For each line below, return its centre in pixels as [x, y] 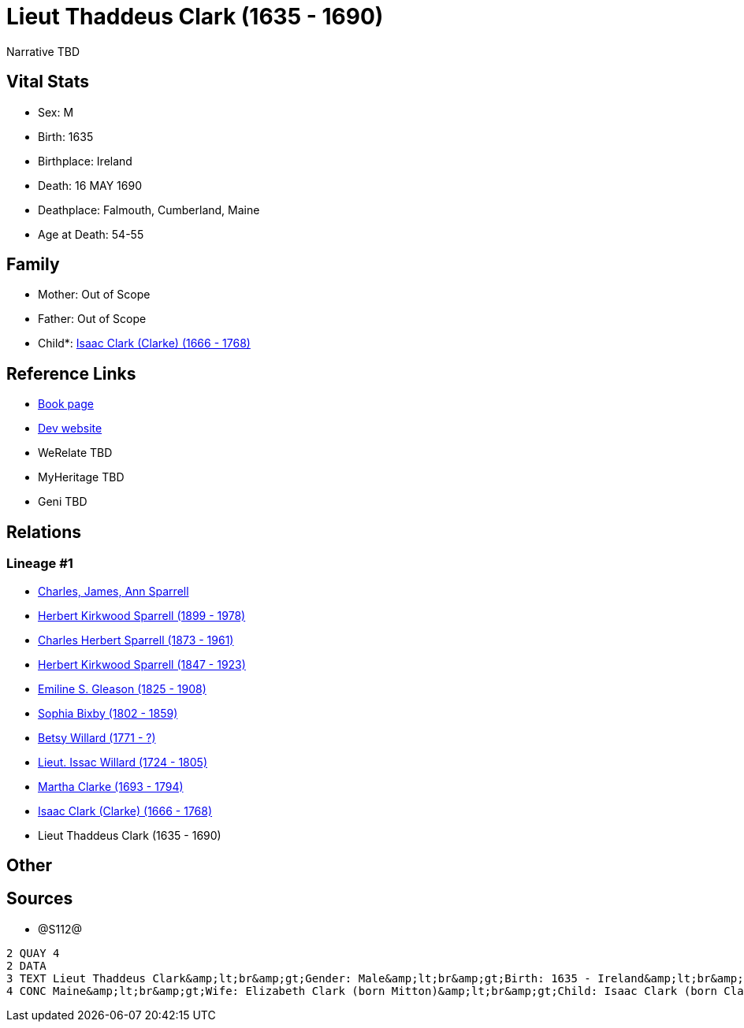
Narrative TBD [43, 51]
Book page [66, 404]
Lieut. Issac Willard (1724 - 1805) [123, 762]
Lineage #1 [40, 564]
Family [33, 265]
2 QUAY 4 [33, 953]
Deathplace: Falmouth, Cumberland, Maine [149, 210]
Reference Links [71, 373]
